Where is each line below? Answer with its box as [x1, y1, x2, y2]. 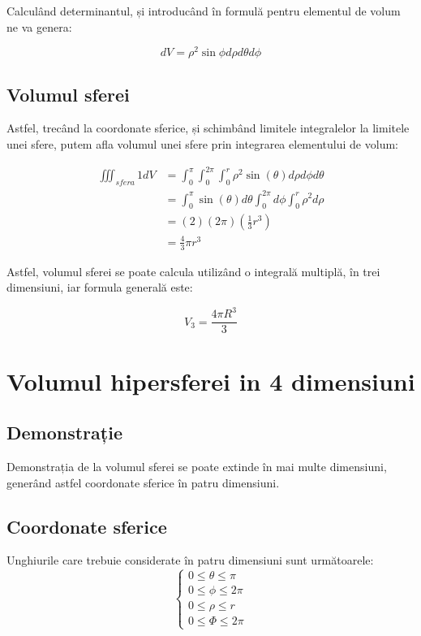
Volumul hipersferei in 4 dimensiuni [6, 364, 415, 397]
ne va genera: [6, 18, 72, 35]
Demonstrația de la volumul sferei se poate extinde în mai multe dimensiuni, [6, 458, 387, 475]
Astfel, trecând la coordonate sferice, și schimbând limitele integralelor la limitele [6, 119, 410, 136]
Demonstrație [6, 420, 122, 445]
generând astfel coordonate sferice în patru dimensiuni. [6, 474, 280, 491]
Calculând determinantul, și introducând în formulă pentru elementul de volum [6, 2, 401, 19]
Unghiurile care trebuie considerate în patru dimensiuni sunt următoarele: [6, 552, 374, 569]
